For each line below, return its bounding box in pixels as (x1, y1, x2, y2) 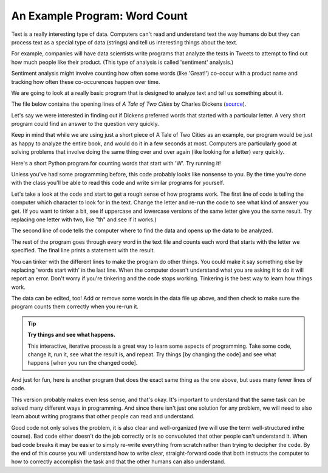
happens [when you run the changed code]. (27, 359, 138, 367)
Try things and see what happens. (27, 331, 115, 339)
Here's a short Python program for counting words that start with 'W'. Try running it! (11, 159, 221, 167)
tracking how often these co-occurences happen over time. (11, 78, 160, 85)
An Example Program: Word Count (11, 9, 188, 22)
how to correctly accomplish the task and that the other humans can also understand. (11, 458, 226, 465)
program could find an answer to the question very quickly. (11, 120, 159, 128)
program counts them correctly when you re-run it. (11, 303, 139, 310)
